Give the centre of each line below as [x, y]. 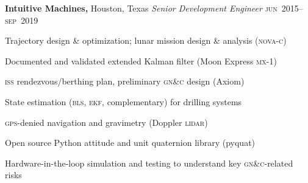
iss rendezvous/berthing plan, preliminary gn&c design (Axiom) [125, 81]
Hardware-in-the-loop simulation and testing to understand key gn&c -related [149, 163]
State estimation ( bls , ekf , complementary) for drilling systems [124, 101]
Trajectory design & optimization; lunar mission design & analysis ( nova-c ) [146, 40]
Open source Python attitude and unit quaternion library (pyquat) [130, 143]
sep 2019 [22, 20]
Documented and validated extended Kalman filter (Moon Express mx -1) [141, 60]
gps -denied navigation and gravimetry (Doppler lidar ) [106, 122]
